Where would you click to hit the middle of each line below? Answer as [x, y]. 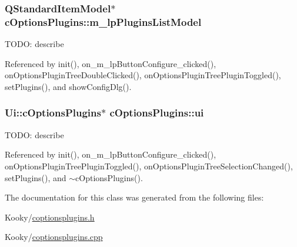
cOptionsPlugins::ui [157, 113]
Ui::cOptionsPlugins [53, 113]
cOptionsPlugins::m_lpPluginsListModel [103, 21]
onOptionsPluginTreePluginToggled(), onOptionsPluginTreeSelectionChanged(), [149, 166]
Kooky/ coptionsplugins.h [50, 217]
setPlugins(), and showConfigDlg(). [68, 86]
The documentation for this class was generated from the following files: [134, 197]
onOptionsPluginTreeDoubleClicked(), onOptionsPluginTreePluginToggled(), [143, 75]
